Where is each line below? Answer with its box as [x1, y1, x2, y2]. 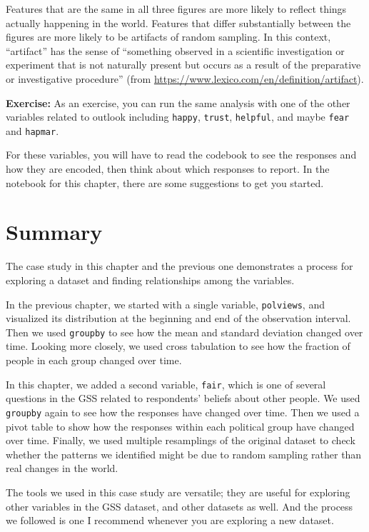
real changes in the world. [6, 461, 118, 476]
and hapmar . [6, 123, 59, 138]
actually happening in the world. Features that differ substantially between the [6, 15, 351, 30]
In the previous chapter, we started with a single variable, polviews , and [6, 296, 325, 311]
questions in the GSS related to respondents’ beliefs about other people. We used [6, 391, 360, 406]
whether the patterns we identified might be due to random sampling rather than [6, 446, 362, 461]
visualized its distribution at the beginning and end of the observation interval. [6, 311, 351, 326]
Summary [6, 217, 103, 246]
